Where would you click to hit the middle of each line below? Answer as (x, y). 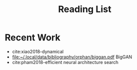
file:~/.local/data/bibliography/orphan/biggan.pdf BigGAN (72, 57)
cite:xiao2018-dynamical (38, 51)
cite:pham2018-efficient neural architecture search (65, 62)
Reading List (85, 9)
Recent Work (33, 38)
